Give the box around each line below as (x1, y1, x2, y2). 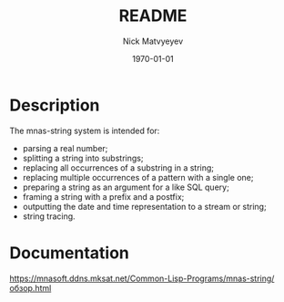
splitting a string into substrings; (22, 152, 144, 163)
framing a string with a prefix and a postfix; (22, 191, 185, 202)
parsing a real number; (22, 142, 108, 153)
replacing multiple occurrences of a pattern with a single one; (22, 172, 254, 182)
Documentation (9, 243, 130, 263)
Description (9, 95, 100, 115)
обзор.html (9, 282, 52, 293)
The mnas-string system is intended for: (9, 125, 160, 136)
